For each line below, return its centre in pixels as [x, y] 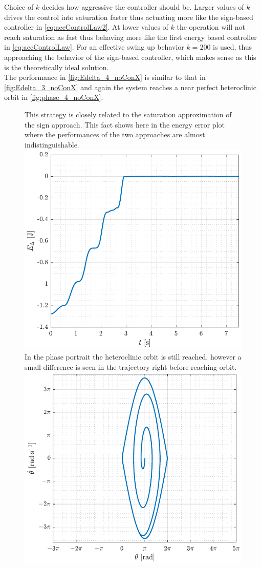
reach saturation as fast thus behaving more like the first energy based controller [130, 37]
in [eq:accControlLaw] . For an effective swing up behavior [94, 47]
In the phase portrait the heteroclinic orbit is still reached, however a [133, 356]
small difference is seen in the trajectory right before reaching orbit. [131, 366]
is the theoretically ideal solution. [57, 67]
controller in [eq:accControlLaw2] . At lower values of [86, 27]
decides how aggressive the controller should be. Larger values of [143, 7]
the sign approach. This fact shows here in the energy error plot [125, 124]
